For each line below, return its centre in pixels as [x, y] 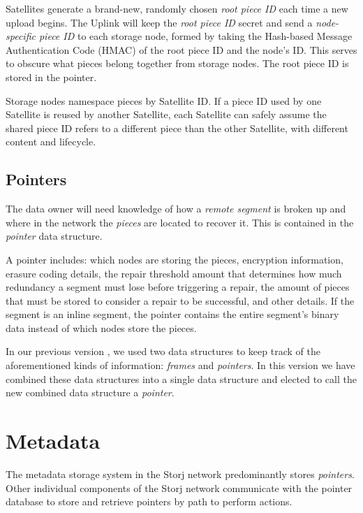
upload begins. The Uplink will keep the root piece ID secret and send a [159, 22]
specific [21, 36]
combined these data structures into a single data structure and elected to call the [181, 378]
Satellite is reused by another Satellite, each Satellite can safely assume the [166, 114]
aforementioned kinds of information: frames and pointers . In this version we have [180, 365]
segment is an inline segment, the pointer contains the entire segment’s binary [172, 314]
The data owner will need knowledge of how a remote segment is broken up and [176, 209]
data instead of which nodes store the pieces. [101, 327]
